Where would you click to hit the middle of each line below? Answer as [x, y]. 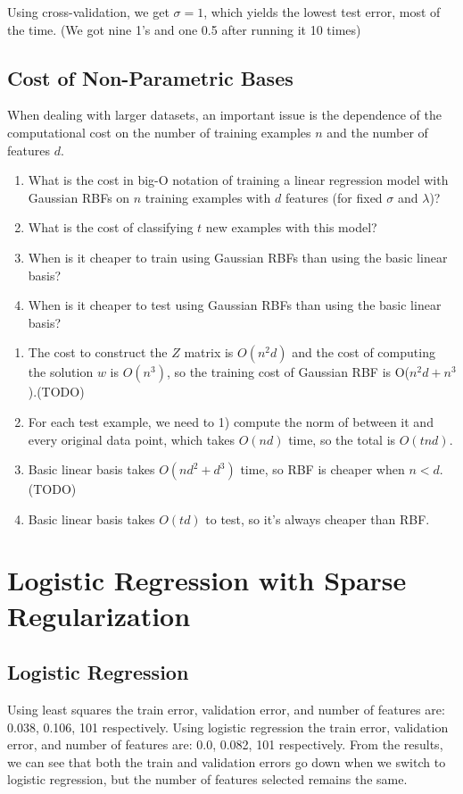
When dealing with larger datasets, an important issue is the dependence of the [225, 115]
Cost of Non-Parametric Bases [150, 77]
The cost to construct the [98, 352]
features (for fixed [334, 197]
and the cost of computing [364, 352]
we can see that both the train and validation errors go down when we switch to [227, 761]
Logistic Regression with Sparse [207, 580]
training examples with [208, 197]
